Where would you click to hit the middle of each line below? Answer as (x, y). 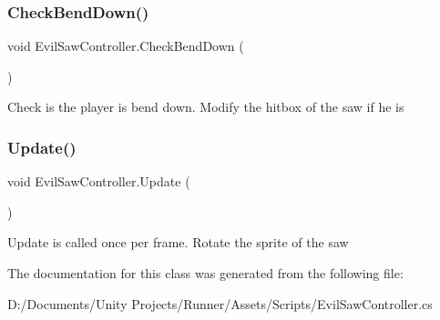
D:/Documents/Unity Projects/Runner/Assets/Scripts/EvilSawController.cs (220, 303)
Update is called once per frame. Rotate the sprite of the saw (178, 242)
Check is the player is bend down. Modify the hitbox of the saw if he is (206, 107)
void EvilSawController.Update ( (99, 181)
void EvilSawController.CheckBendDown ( (126, 46)
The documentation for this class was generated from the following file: (205, 273)
